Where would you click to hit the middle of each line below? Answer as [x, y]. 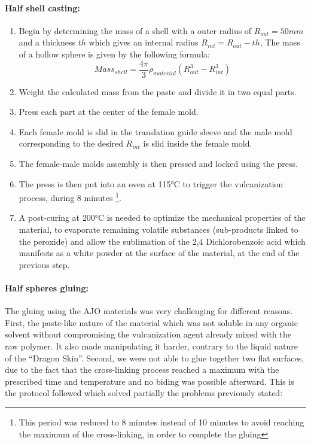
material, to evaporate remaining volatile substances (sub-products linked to [158, 229]
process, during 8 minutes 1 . [70, 197]
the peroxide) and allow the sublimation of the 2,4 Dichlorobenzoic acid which [162, 241]
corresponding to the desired [71, 143]
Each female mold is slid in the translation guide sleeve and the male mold [155, 131]
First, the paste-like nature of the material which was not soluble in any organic [151, 322]
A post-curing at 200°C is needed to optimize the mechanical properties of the [162, 218]
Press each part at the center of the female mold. [109, 112]
